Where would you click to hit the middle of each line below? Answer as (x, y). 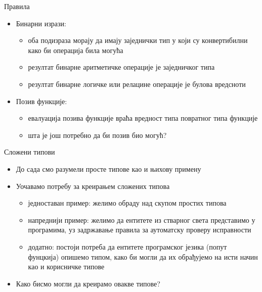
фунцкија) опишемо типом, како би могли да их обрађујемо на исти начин (143, 256)
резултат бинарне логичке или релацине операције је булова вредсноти (137, 84)
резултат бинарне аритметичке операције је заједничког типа (121, 67)
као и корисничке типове (66, 266)
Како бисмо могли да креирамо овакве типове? (88, 283)
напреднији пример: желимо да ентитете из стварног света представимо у (142, 220)
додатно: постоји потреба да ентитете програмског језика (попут (127, 246)
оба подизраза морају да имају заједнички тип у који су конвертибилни (138, 40)
